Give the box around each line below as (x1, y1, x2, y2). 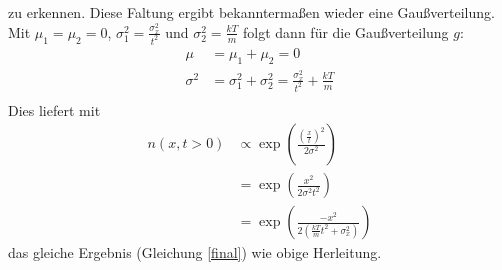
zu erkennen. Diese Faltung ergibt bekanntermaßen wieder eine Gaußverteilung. (8, 2, 495, 22)
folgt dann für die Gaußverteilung (243, 21, 449, 42)
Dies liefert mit (8, 99, 101, 120)
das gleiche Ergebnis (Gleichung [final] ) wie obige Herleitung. (8, 242, 382, 263)
